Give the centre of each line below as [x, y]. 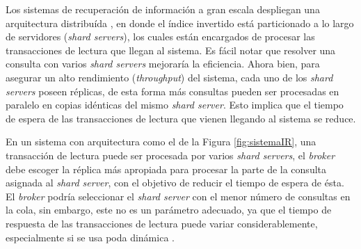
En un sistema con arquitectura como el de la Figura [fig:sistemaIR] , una [161, 142]
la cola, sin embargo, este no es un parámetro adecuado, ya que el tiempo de [169, 210]
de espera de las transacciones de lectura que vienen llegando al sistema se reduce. [181, 118]
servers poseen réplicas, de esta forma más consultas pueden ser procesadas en [173, 91]
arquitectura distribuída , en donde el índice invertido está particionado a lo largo [180, 23]
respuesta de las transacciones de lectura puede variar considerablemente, [162, 223]
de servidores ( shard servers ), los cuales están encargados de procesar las [160, 37]
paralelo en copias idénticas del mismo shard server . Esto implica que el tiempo [175, 105]
